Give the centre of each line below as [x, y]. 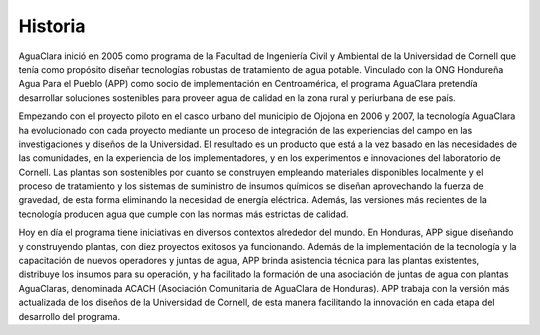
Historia [52, 26]
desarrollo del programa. [69, 316]
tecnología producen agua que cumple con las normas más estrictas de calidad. [183, 214]
